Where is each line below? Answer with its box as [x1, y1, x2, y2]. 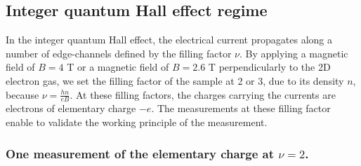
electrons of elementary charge [6, 101, 136, 116]
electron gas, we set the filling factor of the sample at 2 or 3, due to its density [6, 73, 344, 88]
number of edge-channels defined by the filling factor [6, 46, 232, 60]
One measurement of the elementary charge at [6, 144, 275, 162]
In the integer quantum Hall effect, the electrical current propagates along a [6, 32, 332, 47]
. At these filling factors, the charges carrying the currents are [70, 87, 336, 102]
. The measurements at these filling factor [151, 101, 331, 116]
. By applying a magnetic [239, 46, 348, 60]
